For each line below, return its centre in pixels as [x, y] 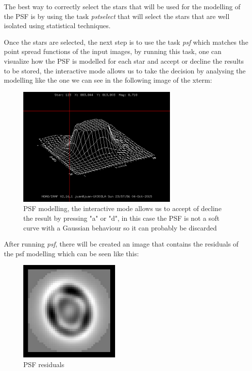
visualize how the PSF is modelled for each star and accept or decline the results [124, 61]
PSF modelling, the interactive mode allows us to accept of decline [123, 208]
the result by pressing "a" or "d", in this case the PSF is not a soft [121, 218]
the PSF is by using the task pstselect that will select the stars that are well [117, 16]
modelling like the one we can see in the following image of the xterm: [108, 80]
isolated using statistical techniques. [57, 26]
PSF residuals [44, 364]
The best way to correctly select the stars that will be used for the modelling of [122, 6]
